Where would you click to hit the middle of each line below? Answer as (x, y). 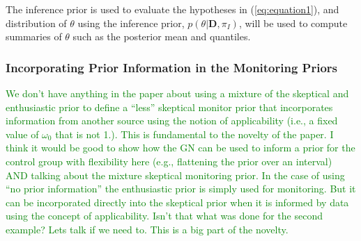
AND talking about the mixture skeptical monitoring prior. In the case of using (175, 175)
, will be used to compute (293, 23)
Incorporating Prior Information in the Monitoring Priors (172, 67)
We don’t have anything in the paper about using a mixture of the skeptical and (177, 93)
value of (22, 134)
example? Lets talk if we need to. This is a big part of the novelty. (147, 229)
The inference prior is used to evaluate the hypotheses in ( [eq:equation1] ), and (172, 9)
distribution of (36, 23)
